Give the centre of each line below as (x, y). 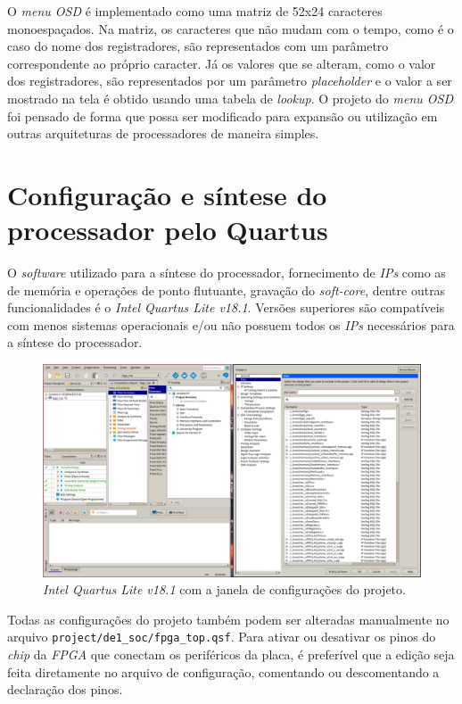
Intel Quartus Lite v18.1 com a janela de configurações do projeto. (224, 589)
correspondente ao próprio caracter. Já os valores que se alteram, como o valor (222, 63)
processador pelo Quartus (168, 230)
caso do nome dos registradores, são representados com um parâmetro (198, 46)
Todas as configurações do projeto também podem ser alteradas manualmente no (228, 619)
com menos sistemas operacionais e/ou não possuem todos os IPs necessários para (231, 324)
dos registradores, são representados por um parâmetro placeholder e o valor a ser (230, 81)
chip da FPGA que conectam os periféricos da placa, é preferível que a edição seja (231, 654)
